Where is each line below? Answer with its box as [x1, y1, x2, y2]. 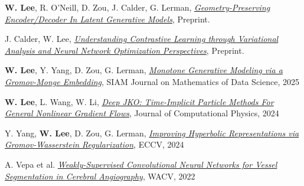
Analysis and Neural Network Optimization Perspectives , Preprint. [5, 44, 244, 56]
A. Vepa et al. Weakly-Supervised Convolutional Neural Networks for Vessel [5, 158, 277, 170]
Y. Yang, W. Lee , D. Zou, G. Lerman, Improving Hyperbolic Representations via [5, 126, 299, 139]
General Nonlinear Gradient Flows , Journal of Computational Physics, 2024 [5, 107, 279, 119]
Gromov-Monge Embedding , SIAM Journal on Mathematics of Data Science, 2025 [5, 75, 299, 87]
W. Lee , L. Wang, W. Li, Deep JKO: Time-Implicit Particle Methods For [5, 95, 274, 107]
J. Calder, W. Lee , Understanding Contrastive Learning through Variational [5, 32, 279, 45]
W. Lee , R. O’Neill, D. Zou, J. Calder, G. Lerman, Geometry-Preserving [5, 1, 270, 13]
